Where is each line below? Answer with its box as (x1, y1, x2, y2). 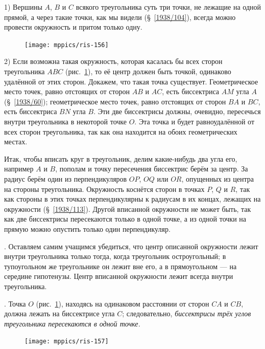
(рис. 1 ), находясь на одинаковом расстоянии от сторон (36, 298, 209, 309)
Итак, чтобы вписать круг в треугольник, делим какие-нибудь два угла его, (4, 153, 237, 164)
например (4, 163, 34, 174)
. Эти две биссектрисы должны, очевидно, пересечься (93, 106, 261, 117)
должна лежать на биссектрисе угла (4, 308, 115, 319)
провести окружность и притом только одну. (4, 21, 142, 32)
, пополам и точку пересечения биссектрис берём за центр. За (55, 163, 248, 174)
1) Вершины (4, 2, 42, 12)
